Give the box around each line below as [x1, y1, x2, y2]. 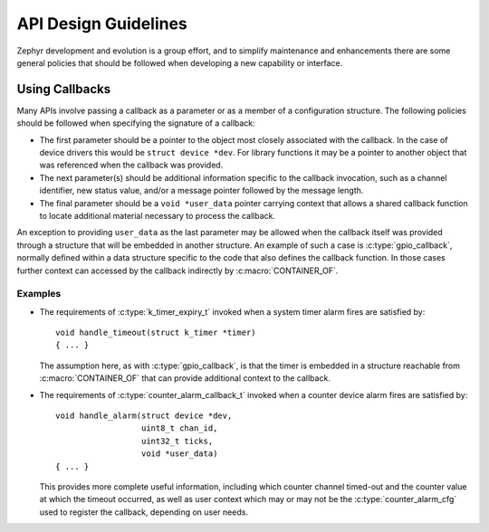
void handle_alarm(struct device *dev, [55, 411, 233, 421]
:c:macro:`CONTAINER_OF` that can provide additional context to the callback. [39, 373, 331, 384]
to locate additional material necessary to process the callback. [39, 210, 276, 221]
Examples [16, 288, 62, 300]
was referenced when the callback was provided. [39, 159, 224, 171]
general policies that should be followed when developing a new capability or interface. [16, 57, 343, 68]
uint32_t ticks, [140, 435, 214, 446]
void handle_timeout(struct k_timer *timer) [55, 328, 257, 338]
